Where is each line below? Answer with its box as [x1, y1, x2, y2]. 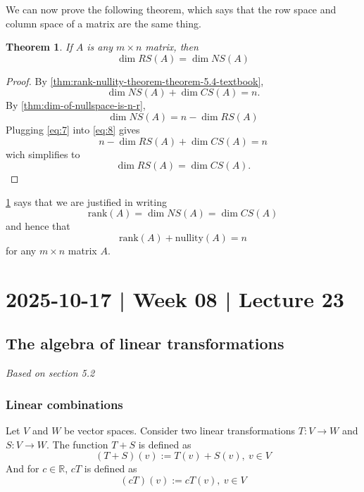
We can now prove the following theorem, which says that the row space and [6, 2, 337, 16]
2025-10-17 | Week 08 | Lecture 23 [6, 284, 344, 313]
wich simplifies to [6, 146, 80, 161]
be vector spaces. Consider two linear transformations [64, 422, 296, 437]
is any [87, 39, 113, 54]
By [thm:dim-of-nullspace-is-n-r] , [6, 98, 146, 112]
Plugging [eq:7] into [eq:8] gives [6, 122, 140, 136]
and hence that [6, 219, 70, 233]
